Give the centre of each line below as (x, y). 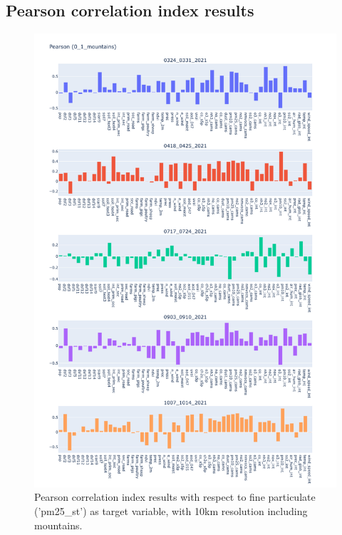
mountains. (58, 525)
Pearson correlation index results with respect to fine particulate (175, 497)
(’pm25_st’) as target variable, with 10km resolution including (171, 511)
